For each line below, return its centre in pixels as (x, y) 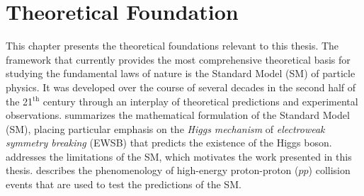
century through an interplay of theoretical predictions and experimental (200, 101)
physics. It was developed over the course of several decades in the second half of (181, 87)
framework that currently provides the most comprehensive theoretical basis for (178, 59)
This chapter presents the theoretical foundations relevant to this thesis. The (172, 46)
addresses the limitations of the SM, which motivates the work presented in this (179, 156)
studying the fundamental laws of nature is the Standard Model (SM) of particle (181, 73)
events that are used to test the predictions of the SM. (124, 184)
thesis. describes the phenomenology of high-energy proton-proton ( (152, 170)
